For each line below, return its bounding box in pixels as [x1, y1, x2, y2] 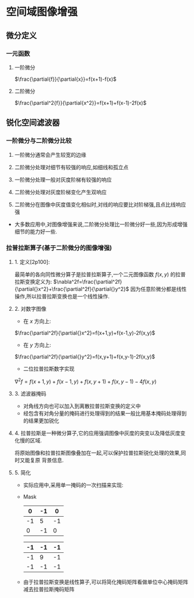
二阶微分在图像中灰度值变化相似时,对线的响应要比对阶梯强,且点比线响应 [14, 201, 186, 208]
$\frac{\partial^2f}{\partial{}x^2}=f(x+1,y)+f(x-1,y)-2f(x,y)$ [14, 329, 156, 336]
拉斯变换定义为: [14, 278, 52, 285]
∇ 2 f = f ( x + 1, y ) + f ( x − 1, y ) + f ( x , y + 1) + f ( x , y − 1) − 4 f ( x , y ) [14, 377, 157, 385]
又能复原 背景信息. [19, 456, 64, 463]
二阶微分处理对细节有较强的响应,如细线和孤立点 [14, 163, 129, 170]
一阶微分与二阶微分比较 [6, 137, 72, 145]
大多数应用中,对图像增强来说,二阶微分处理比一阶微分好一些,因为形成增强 [14, 221, 188, 228]
